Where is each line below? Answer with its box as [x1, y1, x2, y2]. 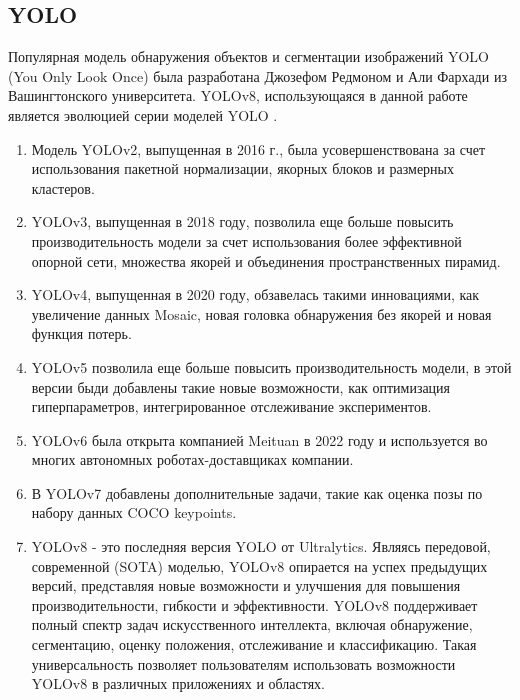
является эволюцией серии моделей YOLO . [8, 104, 278, 125]
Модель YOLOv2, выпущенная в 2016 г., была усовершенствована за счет [31, 138, 486, 159]
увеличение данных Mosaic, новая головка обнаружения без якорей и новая [31, 303, 492, 324]
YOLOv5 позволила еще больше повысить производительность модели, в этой [31, 356, 512, 377]
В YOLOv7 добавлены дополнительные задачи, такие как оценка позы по [31, 482, 483, 503]
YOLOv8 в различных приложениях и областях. [31, 673, 325, 694]
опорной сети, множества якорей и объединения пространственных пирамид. [31, 250, 501, 271]
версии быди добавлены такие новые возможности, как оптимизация [31, 376, 451, 397]
